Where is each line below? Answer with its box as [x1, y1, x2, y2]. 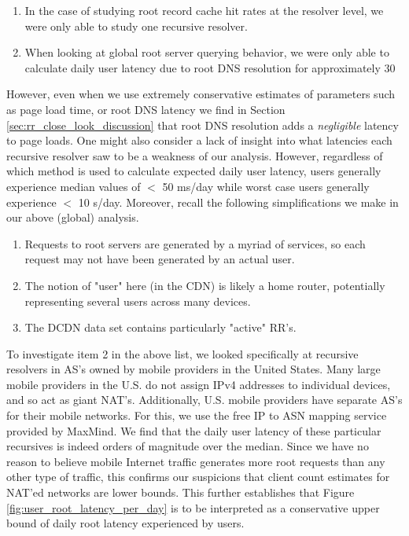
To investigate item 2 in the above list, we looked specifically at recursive [6, 345, 359, 362]
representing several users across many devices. [24, 292, 251, 309]
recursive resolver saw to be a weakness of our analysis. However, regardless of [6, 147, 383, 163]
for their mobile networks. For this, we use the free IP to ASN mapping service [6, 407, 387, 424]
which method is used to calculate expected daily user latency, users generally [6, 163, 381, 179]
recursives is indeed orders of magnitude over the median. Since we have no [6, 438, 369, 454]
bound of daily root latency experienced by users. [6, 515, 245, 531]
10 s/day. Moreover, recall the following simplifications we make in [78, 193, 399, 210]
